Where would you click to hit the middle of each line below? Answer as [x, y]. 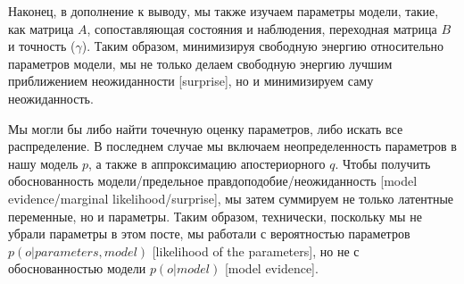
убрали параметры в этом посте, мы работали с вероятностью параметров [209, 234]
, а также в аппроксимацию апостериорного [207, 163]
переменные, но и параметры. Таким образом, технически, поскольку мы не [215, 216]
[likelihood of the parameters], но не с [256, 251]
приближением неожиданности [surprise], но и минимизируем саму [191, 81]
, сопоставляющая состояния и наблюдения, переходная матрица [262, 28]
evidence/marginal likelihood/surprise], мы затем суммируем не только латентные [231, 198]
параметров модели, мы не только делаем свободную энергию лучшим [200, 63]
